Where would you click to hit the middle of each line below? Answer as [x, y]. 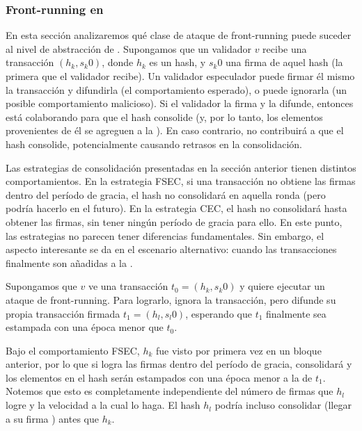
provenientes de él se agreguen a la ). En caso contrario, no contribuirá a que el [175, 130]
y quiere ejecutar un [282, 286]
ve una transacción [128, 286]
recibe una [285, 48]
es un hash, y [178, 62]
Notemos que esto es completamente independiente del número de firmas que [170, 391]
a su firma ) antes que [52, 418]
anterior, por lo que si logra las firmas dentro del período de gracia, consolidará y [179, 364]
